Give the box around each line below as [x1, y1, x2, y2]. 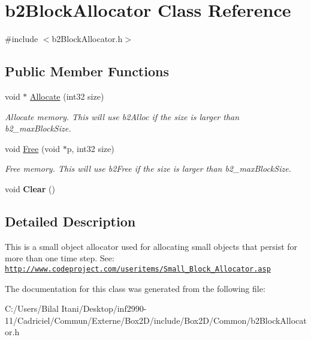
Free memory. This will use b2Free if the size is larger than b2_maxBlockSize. [5, 162, 291, 175]
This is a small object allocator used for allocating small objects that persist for [5, 240, 298, 252]
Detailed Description [5, 211, 136, 230]
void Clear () [5, 182, 55, 195]
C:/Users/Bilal [5, 302, 59, 315]
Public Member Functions [5, 62, 169, 80]
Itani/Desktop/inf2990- [61, 302, 147, 315]
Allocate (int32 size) [30, 90, 104, 102]
